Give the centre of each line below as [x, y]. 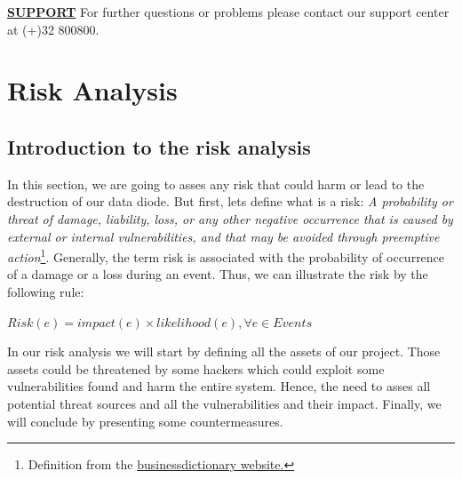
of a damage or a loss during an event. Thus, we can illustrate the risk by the [218, 274]
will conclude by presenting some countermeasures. [145, 421]
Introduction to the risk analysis [159, 146]
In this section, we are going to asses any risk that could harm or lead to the [216, 184]
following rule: [46, 291]
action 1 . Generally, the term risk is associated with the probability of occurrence [226, 255]
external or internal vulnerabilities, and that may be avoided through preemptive [223, 236]
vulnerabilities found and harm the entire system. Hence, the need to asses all [219, 386]
